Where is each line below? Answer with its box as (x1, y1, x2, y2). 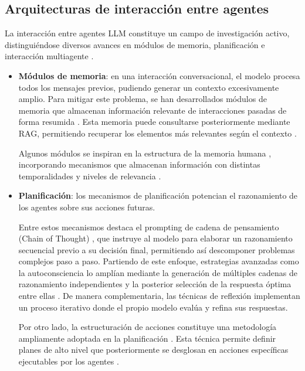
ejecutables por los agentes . (18, 355, 119, 367)
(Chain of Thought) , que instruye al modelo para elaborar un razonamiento (18, 232, 293, 244)
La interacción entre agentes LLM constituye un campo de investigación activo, (5, 27, 290, 39)
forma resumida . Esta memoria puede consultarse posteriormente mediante (18, 115, 290, 128)
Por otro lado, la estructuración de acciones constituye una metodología (18, 321, 277, 333)
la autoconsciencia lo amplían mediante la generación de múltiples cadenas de (18, 266, 297, 278)
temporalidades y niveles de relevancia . (18, 169, 161, 182)
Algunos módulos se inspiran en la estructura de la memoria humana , (18, 147, 272, 159)
